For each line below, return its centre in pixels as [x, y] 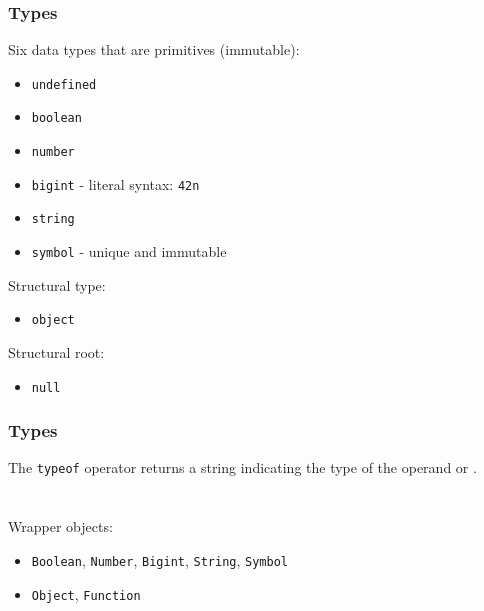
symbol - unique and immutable [129, 251]
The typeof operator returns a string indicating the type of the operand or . [242, 467]
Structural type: [57, 284]
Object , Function [86, 593]
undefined [64, 84]
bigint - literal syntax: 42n [115, 183]
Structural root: [56, 352]
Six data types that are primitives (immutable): [154, 49]
